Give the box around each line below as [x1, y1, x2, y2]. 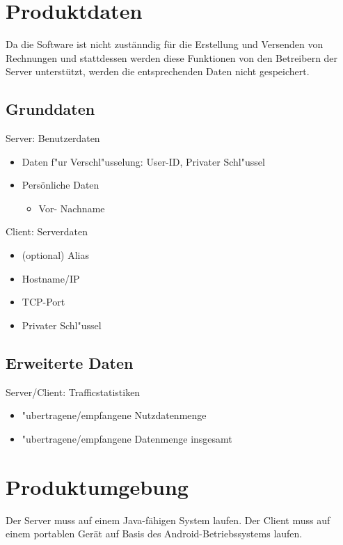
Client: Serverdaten [6, 224, 88, 239]
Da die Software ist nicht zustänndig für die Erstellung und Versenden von [6, 37, 324, 52]
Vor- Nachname [38, 200, 105, 215]
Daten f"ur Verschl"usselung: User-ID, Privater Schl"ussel [22, 154, 265, 168]
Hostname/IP [22, 271, 80, 285]
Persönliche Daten [22, 177, 99, 192]
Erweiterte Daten [6, 352, 134, 373]
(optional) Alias [22, 248, 89, 262]
